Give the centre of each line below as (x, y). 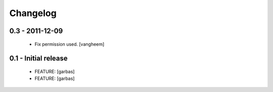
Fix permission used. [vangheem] (70, 44)
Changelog (33, 13)
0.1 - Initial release (38, 59)
